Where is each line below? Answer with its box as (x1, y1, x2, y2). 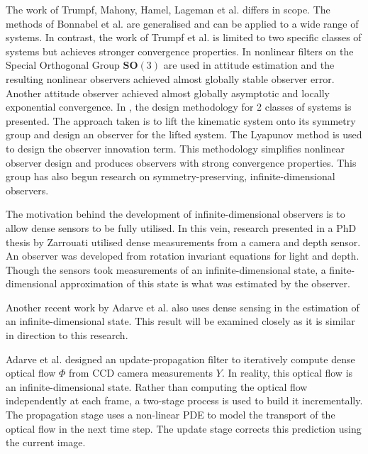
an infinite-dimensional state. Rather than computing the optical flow (6, 379, 308, 394)
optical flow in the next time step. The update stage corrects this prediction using (6, 421, 362, 436)
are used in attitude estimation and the (163, 57, 335, 72)
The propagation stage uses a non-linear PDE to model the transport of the (6, 407, 335, 422)
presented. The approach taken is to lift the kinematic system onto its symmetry (6, 113, 356, 128)
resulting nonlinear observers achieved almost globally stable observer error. (6, 71, 335, 86)
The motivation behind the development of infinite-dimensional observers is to (6, 206, 345, 221)
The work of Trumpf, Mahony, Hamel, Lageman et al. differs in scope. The (6, 2, 330, 16)
